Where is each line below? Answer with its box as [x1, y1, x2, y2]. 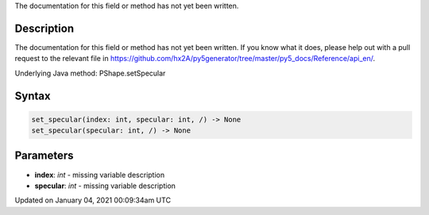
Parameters [14, 149, 74, 163]
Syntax [14, 89, 51, 102]
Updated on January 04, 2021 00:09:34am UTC [14, 195, 171, 205]
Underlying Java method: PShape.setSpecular [14, 68, 166, 78]
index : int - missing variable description [34, 170, 165, 179]
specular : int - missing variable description [34, 181, 176, 190]
